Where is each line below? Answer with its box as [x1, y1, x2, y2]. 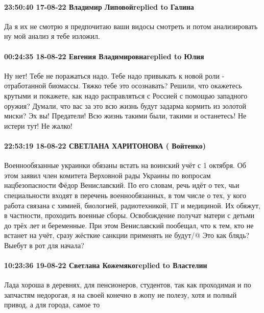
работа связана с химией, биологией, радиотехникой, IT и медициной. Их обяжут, [4, 200, 260, 210]
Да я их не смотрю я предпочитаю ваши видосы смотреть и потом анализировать [4, 20, 258, 31]
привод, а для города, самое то [4, 299, 100, 310]
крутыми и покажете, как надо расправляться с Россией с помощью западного [4, 90, 248, 101]
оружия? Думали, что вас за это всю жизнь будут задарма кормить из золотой [4, 100, 246, 111]
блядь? [228, 230, 250, 240]
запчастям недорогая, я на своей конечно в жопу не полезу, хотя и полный [4, 289, 237, 300]
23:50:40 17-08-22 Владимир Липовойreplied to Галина [4, 1, 194, 12]
